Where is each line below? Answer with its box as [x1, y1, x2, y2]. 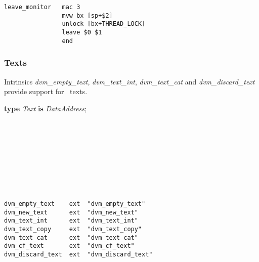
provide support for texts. [4, 86, 88, 97]
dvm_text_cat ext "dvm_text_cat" [4, 234, 138, 241]
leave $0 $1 [62, 28, 102, 36]
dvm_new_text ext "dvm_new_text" [4, 208, 138, 216]
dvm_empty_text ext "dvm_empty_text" [4, 200, 146, 208]
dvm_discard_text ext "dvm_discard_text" [4, 250, 153, 258]
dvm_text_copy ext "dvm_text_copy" [4, 226, 142, 233]
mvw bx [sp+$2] [62, 12, 113, 19]
